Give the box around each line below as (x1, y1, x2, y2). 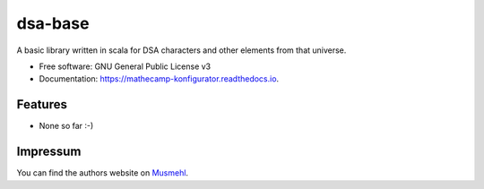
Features (16, 97, 67, 112)
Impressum (16, 144, 82, 159)
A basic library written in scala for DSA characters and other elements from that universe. (16, 45, 347, 56)
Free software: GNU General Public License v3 (39, 61, 212, 72)
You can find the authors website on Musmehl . (16, 168, 188, 178)
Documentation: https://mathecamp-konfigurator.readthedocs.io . (39, 73, 280, 84)
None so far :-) (39, 121, 94, 132)
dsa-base (16, 13, 90, 33)
